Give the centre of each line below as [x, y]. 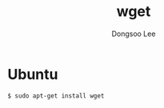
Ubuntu [33, 74]
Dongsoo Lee [134, 34]
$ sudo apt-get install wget [56, 96]
